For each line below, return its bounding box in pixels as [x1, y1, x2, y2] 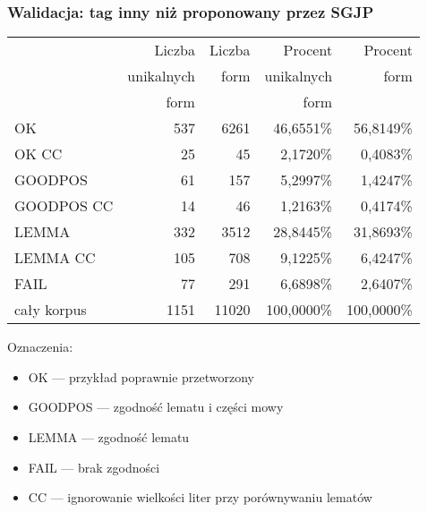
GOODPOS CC [14, 195, 114, 217]
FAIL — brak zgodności [28, 457, 160, 476]
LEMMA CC [14, 247, 96, 269]
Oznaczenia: [7, 337, 73, 356]
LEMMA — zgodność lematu [28, 428, 190, 446]
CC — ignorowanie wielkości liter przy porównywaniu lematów [28, 488, 372, 507]
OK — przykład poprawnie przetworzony [28, 367, 255, 386]
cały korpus [14, 299, 87, 320]
